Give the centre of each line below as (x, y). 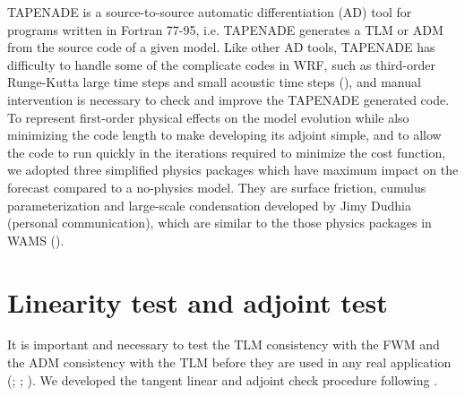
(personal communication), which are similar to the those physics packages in (220, 223)
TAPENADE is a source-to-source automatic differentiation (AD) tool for (210, 12)
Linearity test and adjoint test (198, 301)
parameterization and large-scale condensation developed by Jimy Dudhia (210, 205)
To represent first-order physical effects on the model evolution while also (208, 117)
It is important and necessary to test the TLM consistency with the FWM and (224, 344)
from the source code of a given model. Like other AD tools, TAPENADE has (221, 47)
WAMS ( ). (36, 240)
